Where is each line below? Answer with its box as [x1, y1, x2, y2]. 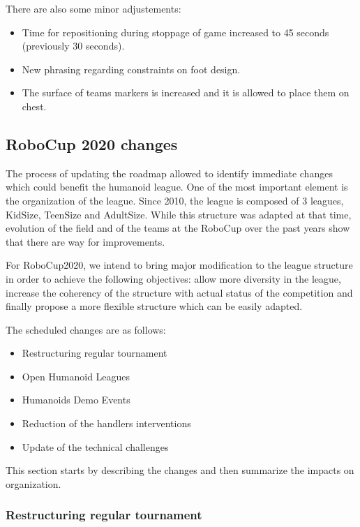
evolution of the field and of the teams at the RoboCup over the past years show [6, 221, 350, 235]
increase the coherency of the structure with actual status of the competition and [6, 285, 353, 299]
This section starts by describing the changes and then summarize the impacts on [6, 463, 354, 477]
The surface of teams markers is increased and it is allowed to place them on [22, 85, 350, 100]
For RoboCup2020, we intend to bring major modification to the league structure [6, 258, 353, 272]
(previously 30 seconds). [22, 38, 125, 53]
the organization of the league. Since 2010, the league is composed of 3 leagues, [6, 193, 344, 207]
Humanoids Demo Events [22, 392, 130, 407]
